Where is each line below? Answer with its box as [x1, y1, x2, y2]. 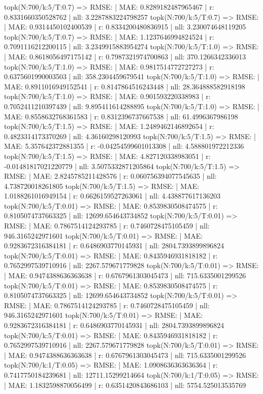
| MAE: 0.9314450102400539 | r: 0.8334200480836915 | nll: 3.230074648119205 [4, 21, 246, 32]
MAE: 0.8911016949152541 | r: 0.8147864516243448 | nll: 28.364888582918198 [4, 81, 245, 91]
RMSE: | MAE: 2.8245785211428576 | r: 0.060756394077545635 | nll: [4, 171, 217, 181]
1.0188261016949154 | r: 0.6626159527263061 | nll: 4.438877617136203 [4, 190, 221, 201]
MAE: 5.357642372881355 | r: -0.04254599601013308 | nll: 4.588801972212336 [4, 141, 244, 151]
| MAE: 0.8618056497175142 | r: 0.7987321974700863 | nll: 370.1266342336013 [4, 51, 246, 61]
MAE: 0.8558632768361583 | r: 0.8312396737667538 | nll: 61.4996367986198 [4, 111, 238, 121]
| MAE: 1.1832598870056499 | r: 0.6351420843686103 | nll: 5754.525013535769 [4, 379, 246, 390]
